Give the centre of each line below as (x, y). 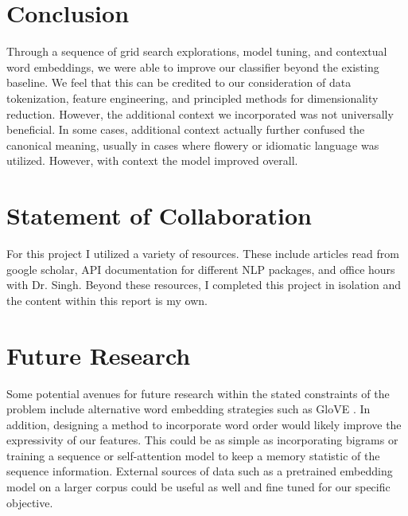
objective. (30, 502)
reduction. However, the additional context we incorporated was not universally (200, 113)
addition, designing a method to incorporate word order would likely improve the (204, 424)
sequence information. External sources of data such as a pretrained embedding (200, 471)
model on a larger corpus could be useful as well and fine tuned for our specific (198, 487)
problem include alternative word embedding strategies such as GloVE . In (188, 409)
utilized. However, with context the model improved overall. (152, 160)
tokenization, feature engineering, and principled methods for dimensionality (192, 98)
